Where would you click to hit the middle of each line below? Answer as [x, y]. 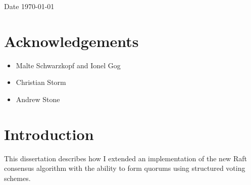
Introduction [49, 134]
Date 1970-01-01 [29, 6]
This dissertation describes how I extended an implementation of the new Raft [125, 158]
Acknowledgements [71, 41]
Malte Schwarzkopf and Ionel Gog [68, 65]
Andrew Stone [38, 99]
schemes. [17, 178]
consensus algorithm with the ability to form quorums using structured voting [125, 168]
